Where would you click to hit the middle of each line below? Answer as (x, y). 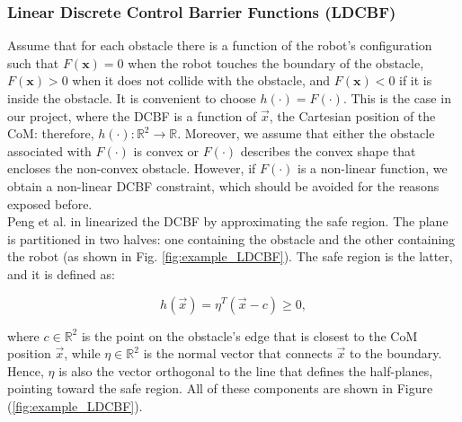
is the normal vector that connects (238, 353)
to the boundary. (395, 353)
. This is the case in (397, 98)
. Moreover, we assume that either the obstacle (306, 133)
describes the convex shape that (328, 150)
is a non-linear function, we (373, 168)
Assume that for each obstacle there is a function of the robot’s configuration (220, 45)
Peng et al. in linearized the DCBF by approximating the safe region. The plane (228, 221)
